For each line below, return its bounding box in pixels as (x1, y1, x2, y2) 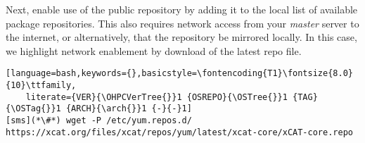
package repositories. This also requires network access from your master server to (6, 15, 359, 30)
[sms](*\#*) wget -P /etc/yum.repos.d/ (6, 116, 192, 125)
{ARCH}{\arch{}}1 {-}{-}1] (65, 104, 192, 114)
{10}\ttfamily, (6, 80, 77, 91)
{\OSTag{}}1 (6, 104, 61, 114)
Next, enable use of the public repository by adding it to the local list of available (6, 2, 358, 16)
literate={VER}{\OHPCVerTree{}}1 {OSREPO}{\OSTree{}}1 (25, 92, 288, 102)
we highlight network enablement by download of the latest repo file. (6, 43, 302, 58)
